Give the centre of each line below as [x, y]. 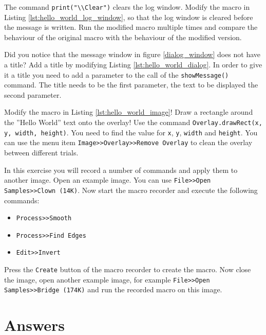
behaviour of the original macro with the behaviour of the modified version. [123, 37]
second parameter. [33, 94]
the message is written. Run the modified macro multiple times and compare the [131, 27]
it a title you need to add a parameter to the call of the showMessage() [117, 74]
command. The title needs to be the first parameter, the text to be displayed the [131, 85]
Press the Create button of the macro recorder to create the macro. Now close [128, 269]
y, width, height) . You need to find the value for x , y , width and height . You [131, 132]
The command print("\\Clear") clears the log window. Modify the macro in [127, 7]
